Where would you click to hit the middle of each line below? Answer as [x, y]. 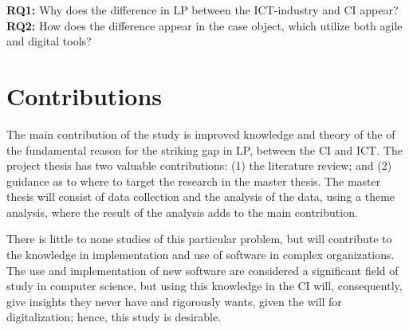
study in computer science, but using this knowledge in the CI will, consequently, [204, 286]
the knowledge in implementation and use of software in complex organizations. [201, 255]
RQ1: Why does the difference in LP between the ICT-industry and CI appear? [203, 10]
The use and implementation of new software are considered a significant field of [203, 270]
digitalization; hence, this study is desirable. [114, 317]
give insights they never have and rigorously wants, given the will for [174, 301]
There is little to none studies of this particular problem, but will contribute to [199, 239]
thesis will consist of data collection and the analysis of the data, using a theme [201, 196]
